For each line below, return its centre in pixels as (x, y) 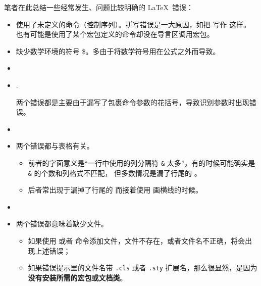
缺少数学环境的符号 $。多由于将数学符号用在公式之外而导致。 (118, 51)
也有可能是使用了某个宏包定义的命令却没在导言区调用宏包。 (115, 34)
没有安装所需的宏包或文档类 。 (77, 277)
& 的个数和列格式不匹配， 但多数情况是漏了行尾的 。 (115, 173)
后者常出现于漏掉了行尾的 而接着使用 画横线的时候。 (115, 190)
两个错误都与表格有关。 (55, 146)
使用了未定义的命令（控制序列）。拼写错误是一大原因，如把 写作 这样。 (133, 24)
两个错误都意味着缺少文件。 (62, 224)
